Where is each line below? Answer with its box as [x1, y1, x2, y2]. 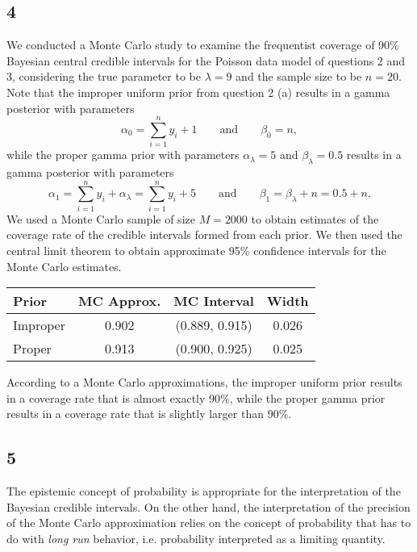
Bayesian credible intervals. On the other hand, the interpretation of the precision [6, 498, 411, 515]
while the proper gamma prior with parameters [6, 146, 240, 163]
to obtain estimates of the [251, 210, 379, 227]
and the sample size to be [236, 68, 362, 85]
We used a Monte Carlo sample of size [6, 210, 195, 227]
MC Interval [173, 291, 254, 311]
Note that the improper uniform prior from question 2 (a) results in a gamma [6, 83, 390, 100]
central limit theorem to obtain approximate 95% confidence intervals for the [6, 242, 386, 258]
